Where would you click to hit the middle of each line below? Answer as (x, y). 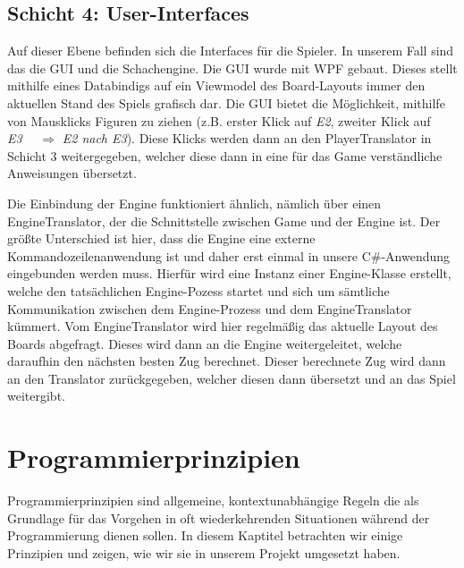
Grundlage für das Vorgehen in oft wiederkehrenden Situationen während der (219, 517)
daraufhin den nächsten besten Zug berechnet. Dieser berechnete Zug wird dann (227, 361)
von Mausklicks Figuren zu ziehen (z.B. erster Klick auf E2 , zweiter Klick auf (219, 120)
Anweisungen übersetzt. (72, 173)
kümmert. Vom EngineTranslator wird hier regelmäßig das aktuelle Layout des (223, 326)
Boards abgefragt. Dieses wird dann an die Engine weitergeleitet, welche (205, 343)
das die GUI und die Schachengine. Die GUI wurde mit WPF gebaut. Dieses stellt (232, 68)
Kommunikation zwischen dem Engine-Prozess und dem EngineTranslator (210, 308)
